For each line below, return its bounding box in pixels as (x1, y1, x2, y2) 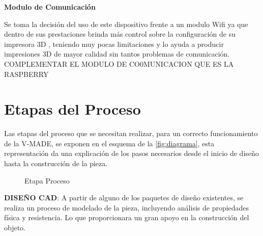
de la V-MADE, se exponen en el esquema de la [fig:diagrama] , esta (4, 138, 215, 148)
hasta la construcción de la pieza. (4, 158, 108, 169)
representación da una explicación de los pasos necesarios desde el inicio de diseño (4, 148, 259, 159)
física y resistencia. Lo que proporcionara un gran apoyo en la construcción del (4, 212, 249, 223)
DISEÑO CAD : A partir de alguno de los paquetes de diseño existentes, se (4, 192, 244, 203)
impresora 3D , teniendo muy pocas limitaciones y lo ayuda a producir (4, 38, 224, 49)
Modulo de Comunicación (4, 2, 96, 12)
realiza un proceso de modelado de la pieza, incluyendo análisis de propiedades (4, 202, 249, 213)
